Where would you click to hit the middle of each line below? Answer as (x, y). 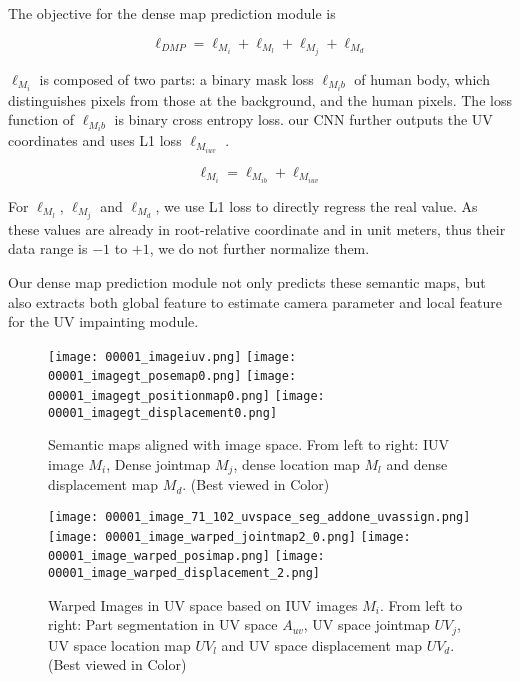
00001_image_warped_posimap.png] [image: (186, 556)
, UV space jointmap (366, 624)
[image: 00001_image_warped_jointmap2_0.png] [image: (229, 536)
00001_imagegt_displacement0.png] (163, 412)
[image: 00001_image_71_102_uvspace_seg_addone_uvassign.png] (259, 516)
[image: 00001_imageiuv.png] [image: (172, 356)
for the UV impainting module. (103, 321)
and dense (417, 463)
